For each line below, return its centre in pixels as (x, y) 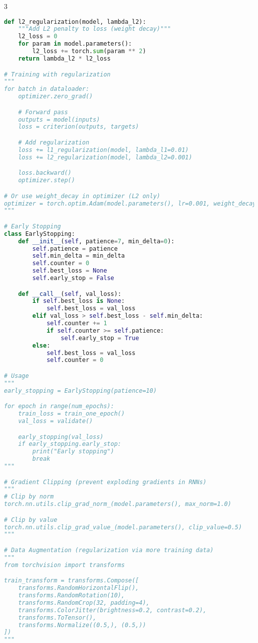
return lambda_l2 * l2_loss (64, 58)
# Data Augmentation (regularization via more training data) (109, 550)
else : (41, 345)
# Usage (17, 376)
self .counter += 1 (77, 323)
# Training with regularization (57, 74)
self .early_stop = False (73, 278)
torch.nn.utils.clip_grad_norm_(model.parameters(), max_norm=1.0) (118, 504)
